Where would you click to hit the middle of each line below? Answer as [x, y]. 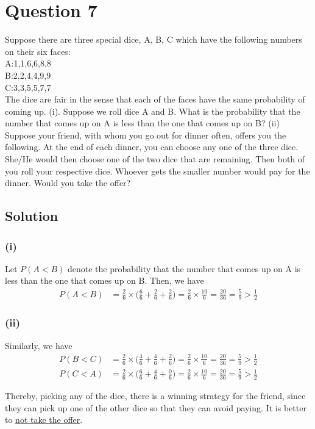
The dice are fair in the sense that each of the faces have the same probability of [155, 99]
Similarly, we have [39, 345]
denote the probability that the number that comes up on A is [184, 268]
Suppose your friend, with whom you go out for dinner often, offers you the [146, 135]
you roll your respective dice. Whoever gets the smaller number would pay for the [157, 171]
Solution [32, 216]
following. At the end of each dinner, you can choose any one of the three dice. [152, 147]
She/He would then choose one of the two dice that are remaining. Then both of [155, 159]
